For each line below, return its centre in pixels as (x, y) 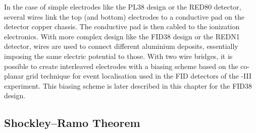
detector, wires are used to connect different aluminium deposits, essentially (121, 46)
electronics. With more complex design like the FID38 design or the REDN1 (122, 36)
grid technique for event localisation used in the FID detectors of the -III (139, 76)
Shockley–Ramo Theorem (72, 123)
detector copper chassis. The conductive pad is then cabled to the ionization (122, 26)
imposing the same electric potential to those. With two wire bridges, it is (118, 56)
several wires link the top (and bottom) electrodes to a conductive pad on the (124, 16)
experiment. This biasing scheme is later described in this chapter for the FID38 (128, 85)
